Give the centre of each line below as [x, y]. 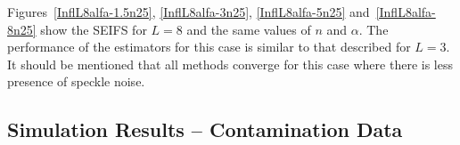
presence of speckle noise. [76, 81]
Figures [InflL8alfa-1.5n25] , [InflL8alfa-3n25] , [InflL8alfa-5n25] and [189, 12]
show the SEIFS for [94, 29]
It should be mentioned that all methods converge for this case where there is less [230, 64]
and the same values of [249, 29]
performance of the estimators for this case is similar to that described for [209, 47]
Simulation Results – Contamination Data [205, 129]
